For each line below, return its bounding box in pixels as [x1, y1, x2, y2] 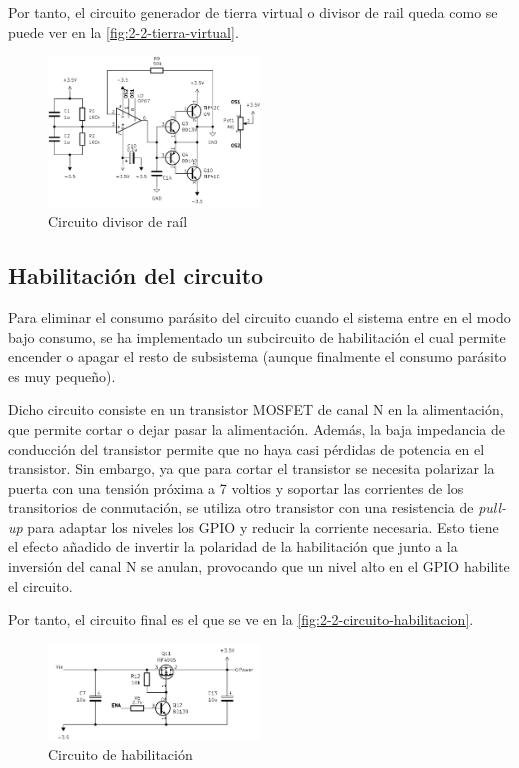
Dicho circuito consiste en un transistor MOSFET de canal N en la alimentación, [8, 399, 504, 420]
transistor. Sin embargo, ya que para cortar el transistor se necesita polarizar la [8, 458, 495, 479]
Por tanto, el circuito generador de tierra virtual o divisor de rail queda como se [8, 2, 498, 22]
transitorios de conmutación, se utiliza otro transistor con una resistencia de [8, 497, 474, 518]
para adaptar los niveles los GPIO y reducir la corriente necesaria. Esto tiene [27, 516, 499, 537]
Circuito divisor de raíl [48, 211, 188, 232]
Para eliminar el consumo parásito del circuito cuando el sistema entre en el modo [8, 306, 511, 327]
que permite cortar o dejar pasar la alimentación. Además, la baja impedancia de [8, 418, 505, 439]
